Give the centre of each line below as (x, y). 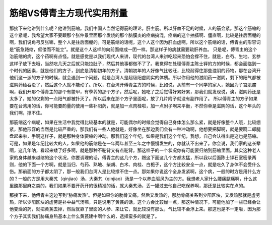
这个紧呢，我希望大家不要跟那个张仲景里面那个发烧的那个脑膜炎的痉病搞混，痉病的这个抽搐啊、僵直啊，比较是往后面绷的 (135, 35)
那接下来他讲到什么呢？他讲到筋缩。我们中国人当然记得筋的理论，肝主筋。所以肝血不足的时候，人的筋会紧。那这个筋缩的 (135, 28)
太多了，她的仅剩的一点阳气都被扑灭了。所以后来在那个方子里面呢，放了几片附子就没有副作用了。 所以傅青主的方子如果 (133, 99)
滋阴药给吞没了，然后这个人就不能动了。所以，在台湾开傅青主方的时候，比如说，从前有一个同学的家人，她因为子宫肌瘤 (133, 85)
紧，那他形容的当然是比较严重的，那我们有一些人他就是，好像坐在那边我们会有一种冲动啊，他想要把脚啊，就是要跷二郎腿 (135, 129)
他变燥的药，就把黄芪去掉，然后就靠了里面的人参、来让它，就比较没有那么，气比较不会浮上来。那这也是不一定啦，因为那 (135, 209)
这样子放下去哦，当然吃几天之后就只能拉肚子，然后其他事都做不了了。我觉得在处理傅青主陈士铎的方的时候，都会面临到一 (135, 64)
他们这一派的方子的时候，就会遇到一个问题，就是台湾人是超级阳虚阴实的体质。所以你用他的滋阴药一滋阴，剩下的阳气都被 (135, 78)
